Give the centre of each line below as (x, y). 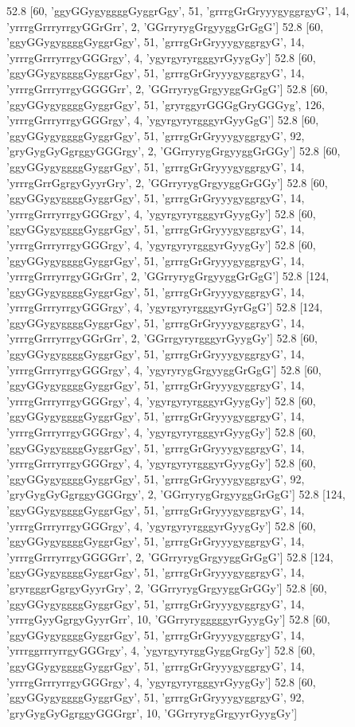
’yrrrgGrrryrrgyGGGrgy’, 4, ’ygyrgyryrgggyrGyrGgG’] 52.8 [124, (165, 307)
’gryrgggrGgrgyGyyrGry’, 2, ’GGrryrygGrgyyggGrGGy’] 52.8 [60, (167, 587)
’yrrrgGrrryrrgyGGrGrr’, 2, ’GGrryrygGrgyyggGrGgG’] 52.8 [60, (165, 26)
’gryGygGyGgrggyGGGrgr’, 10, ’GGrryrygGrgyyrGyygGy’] (152, 712)
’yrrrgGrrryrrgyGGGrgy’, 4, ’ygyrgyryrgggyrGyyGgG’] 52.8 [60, (163, 120)
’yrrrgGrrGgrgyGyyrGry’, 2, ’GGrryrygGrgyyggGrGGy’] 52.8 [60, (167, 182)
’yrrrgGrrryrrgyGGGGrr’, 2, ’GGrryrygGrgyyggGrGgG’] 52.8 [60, (167, 88)
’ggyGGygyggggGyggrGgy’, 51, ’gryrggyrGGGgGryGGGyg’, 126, (166, 104)
